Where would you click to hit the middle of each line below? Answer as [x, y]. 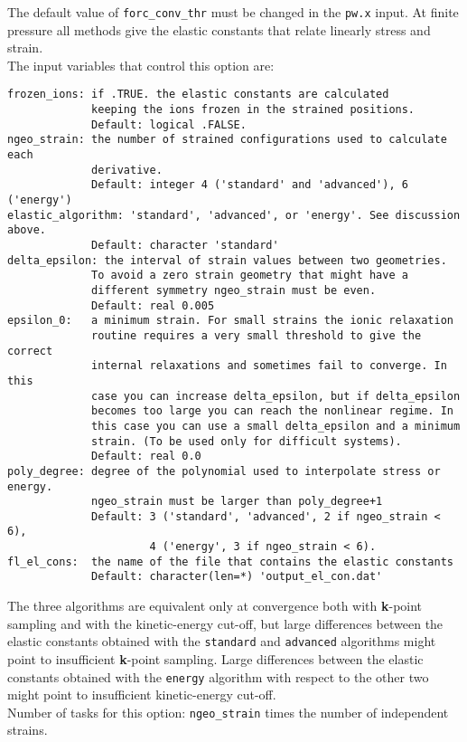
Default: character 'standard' [185, 245]
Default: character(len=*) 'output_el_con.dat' [237, 577]
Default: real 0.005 [153, 305]
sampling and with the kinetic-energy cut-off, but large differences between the [225, 623]
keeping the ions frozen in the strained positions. [253, 110]
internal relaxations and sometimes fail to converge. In [269, 366]
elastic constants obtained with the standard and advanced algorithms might [222, 641]
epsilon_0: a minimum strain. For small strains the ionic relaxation [230, 321]
